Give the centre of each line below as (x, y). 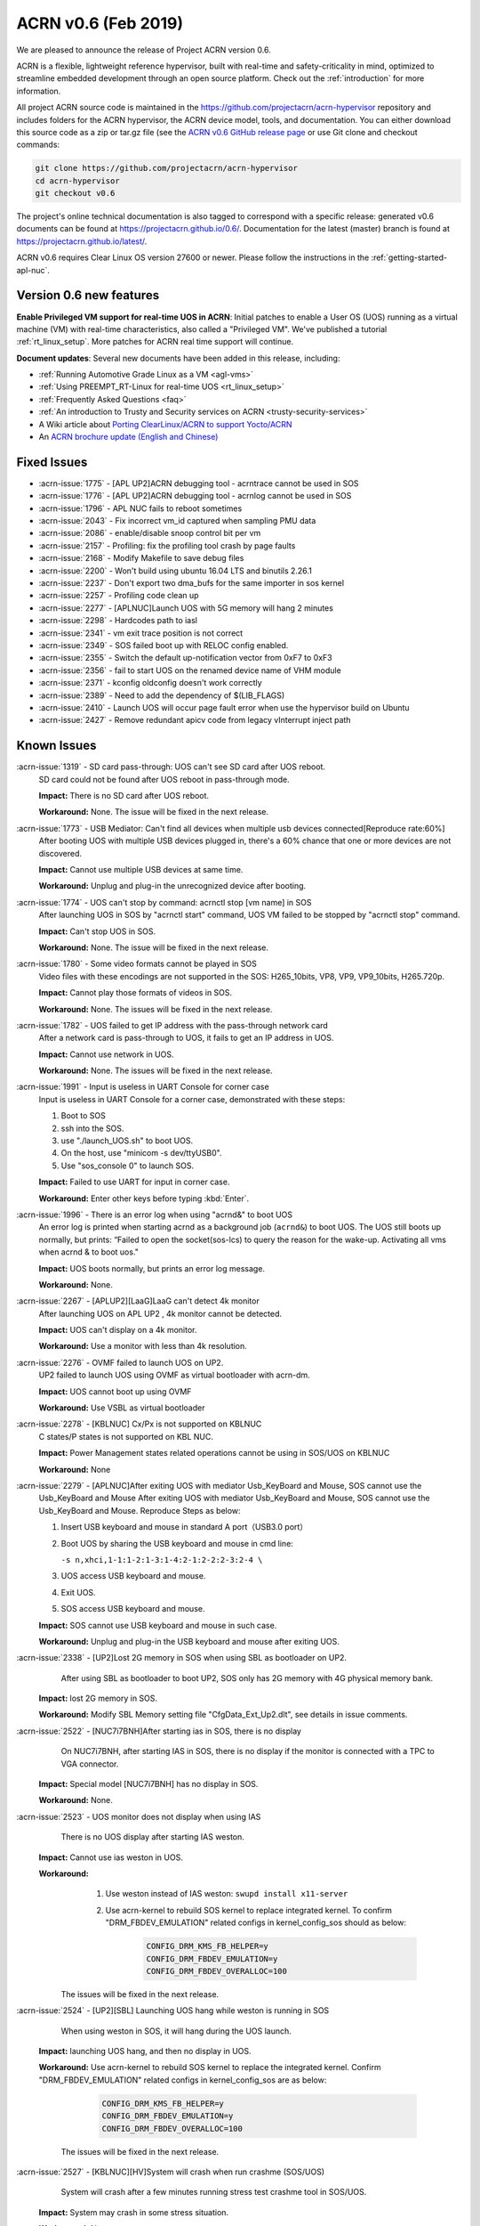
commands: (38, 145)
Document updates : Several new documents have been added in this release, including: (178, 358)
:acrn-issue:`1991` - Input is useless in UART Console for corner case (143, 1087)
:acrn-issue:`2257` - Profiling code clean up (119, 596)
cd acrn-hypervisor (77, 181)
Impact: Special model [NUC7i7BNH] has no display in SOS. (148, 1784)
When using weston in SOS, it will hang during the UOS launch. (176, 2031)
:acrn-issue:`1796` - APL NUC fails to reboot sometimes (140, 508)
